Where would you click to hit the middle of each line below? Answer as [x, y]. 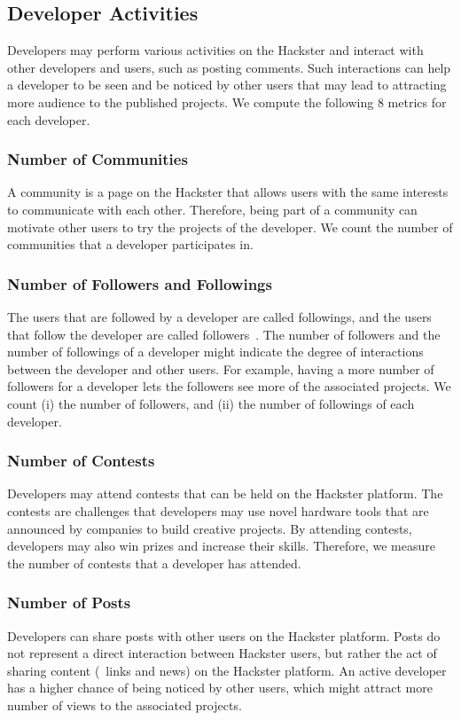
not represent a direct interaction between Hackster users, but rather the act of [222, 653]
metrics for [417, 102]
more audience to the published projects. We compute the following [191, 102]
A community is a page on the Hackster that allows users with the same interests [228, 192]
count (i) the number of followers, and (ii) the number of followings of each [211, 403]
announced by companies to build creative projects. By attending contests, [210, 528]
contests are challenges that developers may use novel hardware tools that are [218, 510]
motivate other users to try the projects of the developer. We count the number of [230, 227]
